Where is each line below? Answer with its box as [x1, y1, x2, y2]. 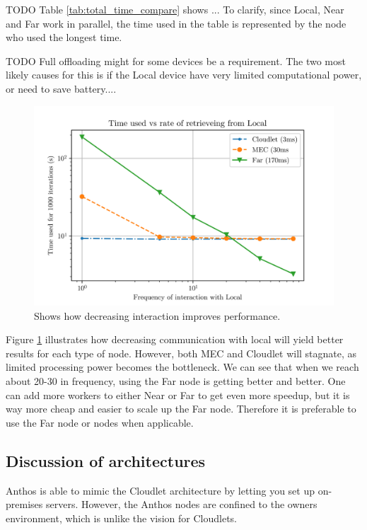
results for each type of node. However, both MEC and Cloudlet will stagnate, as [6, 345, 357, 360]
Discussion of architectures [6, 449, 206, 471]
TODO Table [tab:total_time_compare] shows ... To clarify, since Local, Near [6, 2, 344, 16]
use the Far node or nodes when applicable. [6, 415, 194, 430]
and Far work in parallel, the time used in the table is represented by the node [6, 16, 346, 30]
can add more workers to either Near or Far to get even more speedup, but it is [6, 387, 350, 402]
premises [6, 497, 43, 512]
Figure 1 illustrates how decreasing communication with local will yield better [6, 332, 344, 347]
